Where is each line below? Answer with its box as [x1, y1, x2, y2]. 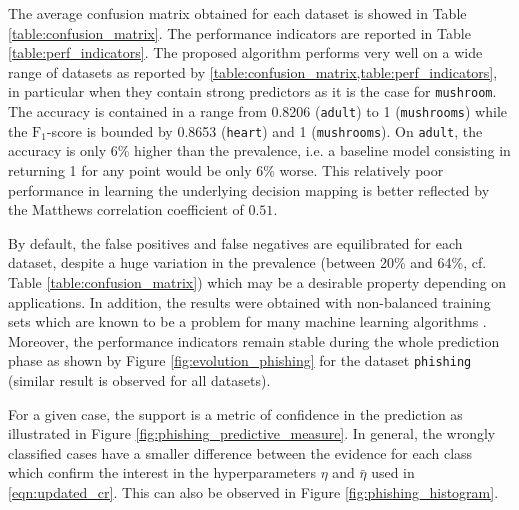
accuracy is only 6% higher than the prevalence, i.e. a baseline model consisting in [8, 140, 511, 161]
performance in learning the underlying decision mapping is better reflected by [8, 179, 490, 200]
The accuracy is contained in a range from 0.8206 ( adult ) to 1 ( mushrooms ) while [8, 101, 508, 122]
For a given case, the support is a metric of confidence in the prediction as [8, 403, 463, 424]
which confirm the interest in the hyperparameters [8, 462, 316, 483]
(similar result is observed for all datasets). [8, 369, 271, 390]
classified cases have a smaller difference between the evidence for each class [8, 442, 473, 463]
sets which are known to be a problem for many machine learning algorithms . [8, 311, 487, 332]
